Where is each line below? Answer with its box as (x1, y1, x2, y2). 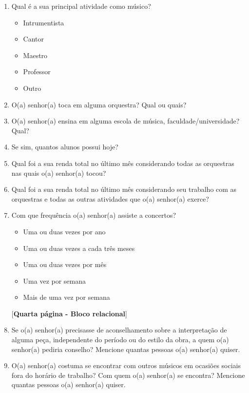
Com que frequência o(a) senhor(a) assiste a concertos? (11, 210, 176, 220)
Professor (23, 66, 51, 77)
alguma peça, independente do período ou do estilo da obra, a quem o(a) (11, 334, 229, 345)
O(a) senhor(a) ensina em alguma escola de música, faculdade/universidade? (11, 116, 240, 126)
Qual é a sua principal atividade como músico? (11, 1, 151, 11)
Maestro (23, 50, 48, 60)
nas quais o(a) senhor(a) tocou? (11, 167, 106, 178)
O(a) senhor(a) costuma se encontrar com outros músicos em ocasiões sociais (11, 360, 241, 371)
